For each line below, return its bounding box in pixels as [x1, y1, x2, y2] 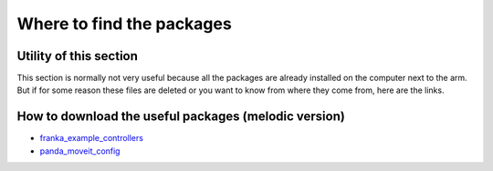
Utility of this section [16, 48, 139, 64]
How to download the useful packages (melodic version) [16, 109, 346, 125]
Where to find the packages [16, 14, 232, 34]
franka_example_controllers [39, 133, 143, 144]
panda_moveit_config [39, 146, 121, 156]
